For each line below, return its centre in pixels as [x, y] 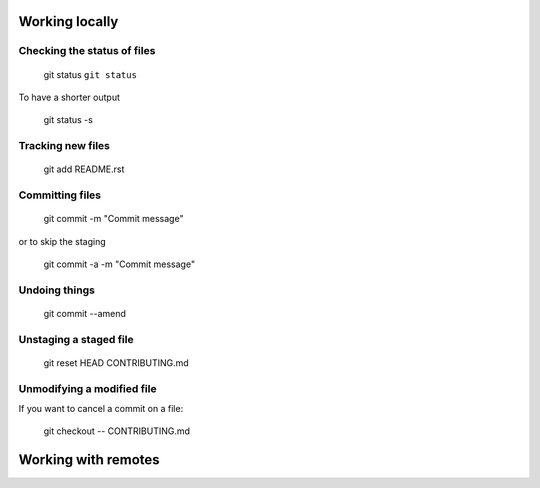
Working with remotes [89, 460]
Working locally [68, 21]
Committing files [60, 195]
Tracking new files [64, 146]
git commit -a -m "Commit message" [119, 264]
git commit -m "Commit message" [113, 219]
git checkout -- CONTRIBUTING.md [116, 431]
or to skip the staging [62, 241]
